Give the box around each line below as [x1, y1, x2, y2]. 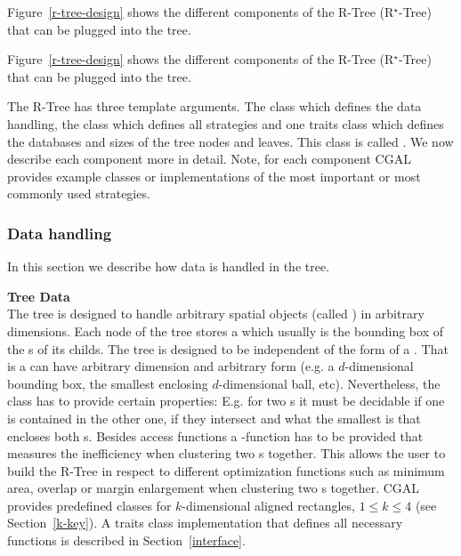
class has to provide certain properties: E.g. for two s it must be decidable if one [7, 391, 445, 410]
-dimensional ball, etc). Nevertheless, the [218, 374, 441, 392]
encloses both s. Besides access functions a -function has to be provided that [7, 426, 424, 445]
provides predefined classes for [7, 496, 172, 514]
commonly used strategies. [7, 184, 150, 203]
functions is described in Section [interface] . [7, 531, 246, 550]
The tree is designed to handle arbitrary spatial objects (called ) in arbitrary [7, 304, 425, 323]
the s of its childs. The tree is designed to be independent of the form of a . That [7, 339, 449, 358]
